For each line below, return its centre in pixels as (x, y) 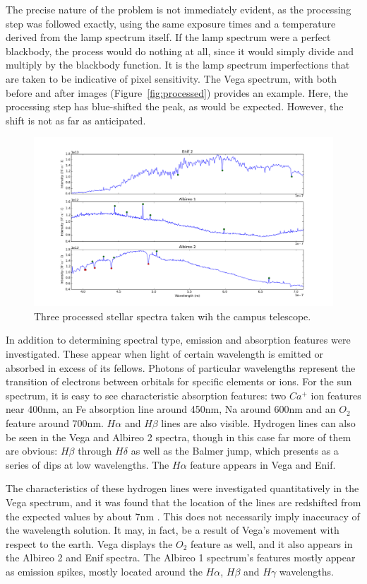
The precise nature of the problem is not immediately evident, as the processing (179, 9)
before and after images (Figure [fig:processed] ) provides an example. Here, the (177, 92)
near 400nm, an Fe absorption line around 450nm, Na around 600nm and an (171, 409)
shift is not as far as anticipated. (76, 120)
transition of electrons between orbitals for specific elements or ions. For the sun (179, 381)
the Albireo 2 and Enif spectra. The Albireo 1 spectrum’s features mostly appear (181, 557)
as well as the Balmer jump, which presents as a (235, 451)
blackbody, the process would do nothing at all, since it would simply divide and (180, 51)
